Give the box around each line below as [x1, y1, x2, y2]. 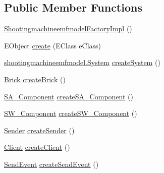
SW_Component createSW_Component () [4, 108, 137, 119]
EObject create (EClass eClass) [4, 40, 101, 50]
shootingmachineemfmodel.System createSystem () [4, 57, 160, 68]
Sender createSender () [4, 125, 75, 135]
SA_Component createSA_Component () [4, 91, 133, 101]
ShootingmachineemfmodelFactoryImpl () [4, 23, 132, 34]
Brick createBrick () [4, 74, 66, 84]
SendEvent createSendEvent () [4, 158, 99, 169]
